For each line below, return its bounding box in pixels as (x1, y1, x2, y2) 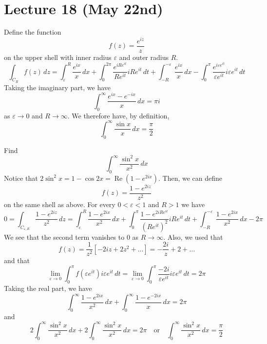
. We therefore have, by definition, (67, 110, 170, 120)
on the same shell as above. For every (4, 199, 115, 210)
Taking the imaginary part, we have (4, 82, 111, 92)
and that (4, 255, 30, 266)
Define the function (4, 27, 61, 37)
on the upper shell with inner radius (4, 52, 112, 62)
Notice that (4, 172, 38, 183)
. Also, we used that (163, 231, 223, 242)
